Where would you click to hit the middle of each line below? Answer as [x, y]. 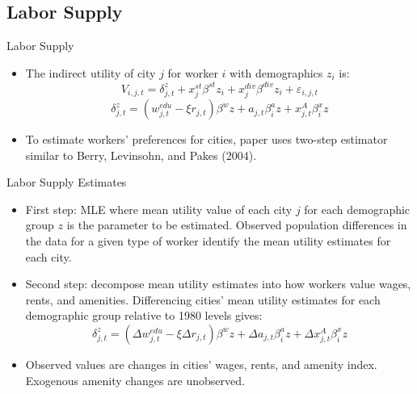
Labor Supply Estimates [67, 182]
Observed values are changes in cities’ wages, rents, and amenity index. [201, 364]
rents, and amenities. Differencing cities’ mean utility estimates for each [203, 299]
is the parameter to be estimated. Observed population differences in [237, 225]
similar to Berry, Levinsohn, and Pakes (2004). [141, 155]
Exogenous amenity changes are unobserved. [135, 380]
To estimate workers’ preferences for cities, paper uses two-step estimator [206, 139]
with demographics [276, 72]
